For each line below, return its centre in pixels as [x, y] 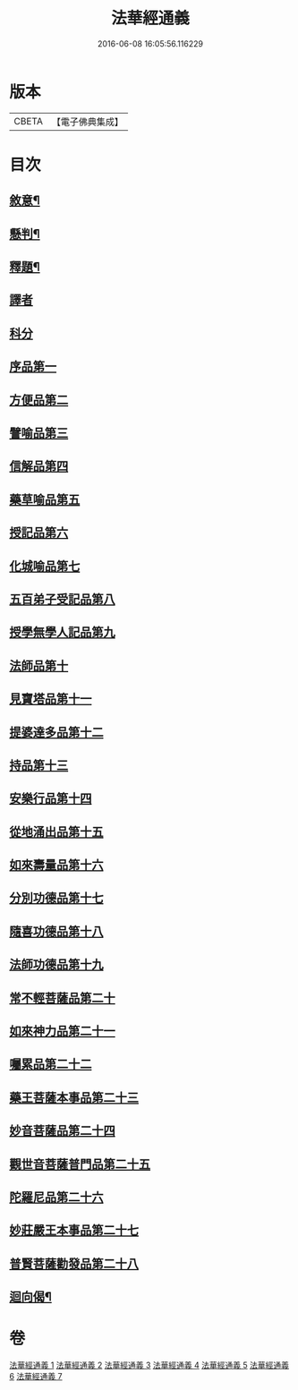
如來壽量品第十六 [56, 865]
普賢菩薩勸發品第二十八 [74, 1263]
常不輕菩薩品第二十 [62, 998]
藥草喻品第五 [45, 499]
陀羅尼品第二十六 [56, 1197]
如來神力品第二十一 [62, 1032]
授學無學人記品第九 [62, 632]
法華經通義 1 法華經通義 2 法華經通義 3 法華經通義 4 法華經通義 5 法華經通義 [149, 1365]
